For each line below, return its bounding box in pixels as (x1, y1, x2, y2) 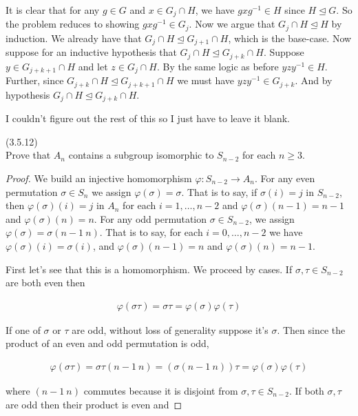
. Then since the (277, 322, 346, 337)
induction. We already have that (6, 30, 142, 45)
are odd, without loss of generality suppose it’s (72, 322, 268, 337)
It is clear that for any (6, 3, 100, 17)
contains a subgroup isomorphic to (68, 148, 214, 162)
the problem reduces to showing (6, 17, 140, 31)
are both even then (6, 275, 85, 290)
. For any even (254, 170, 315, 185)
